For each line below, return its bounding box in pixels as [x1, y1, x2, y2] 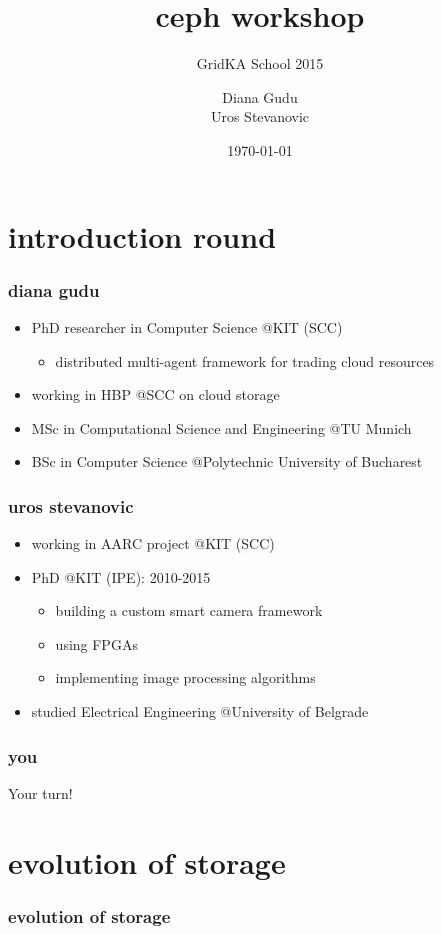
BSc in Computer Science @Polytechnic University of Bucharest [31, 451, 423, 472]
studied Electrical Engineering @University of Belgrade [31, 701, 369, 722]
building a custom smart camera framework [55, 600, 323, 621]
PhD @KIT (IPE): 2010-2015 [31, 566, 211, 587]
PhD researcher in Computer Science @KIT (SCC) [31, 316, 343, 337]
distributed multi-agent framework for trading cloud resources [55, 350, 435, 371]
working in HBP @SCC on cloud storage [31, 384, 280, 405]
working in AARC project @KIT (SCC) [31, 533, 275, 554]
